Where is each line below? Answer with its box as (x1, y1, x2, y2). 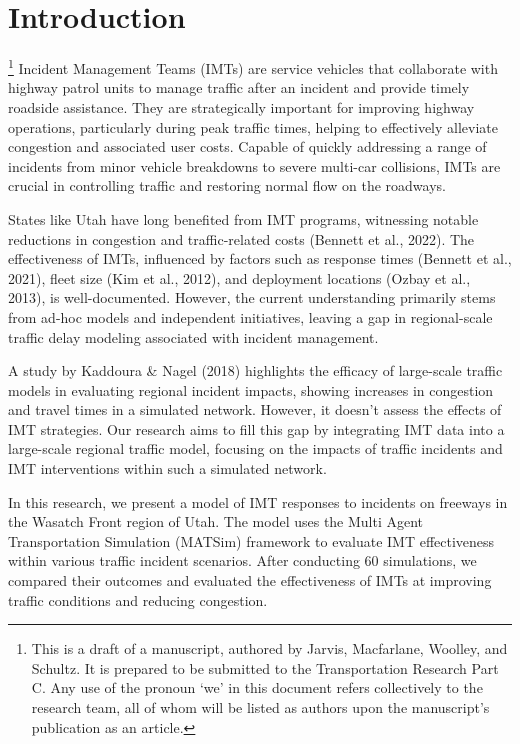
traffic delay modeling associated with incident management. (8, 326, 379, 347)
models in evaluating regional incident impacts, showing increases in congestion (8, 379, 494, 400)
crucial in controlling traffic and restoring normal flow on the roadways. (8, 175, 446, 196)
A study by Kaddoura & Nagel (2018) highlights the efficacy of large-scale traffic (8, 360, 503, 381)
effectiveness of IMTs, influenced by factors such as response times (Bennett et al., (8, 248, 512, 269)
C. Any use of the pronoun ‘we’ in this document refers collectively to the (31, 677, 483, 698)
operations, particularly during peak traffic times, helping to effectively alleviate (8, 116, 498, 137)
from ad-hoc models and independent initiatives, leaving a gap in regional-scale (8, 306, 493, 327)
